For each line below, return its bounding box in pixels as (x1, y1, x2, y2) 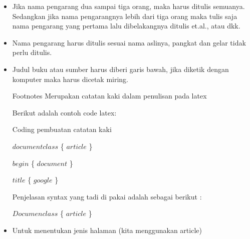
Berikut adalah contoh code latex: (12, 107, 117, 117)
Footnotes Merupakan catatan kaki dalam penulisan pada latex (12, 90, 207, 101)
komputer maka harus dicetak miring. (12, 73, 129, 84)
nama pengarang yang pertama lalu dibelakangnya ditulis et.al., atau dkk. (12, 20, 240, 31)
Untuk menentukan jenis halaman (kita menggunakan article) (12, 224, 202, 235)
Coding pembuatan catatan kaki (12, 124, 112, 134)
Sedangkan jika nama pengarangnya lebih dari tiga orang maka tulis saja (12, 10, 237, 21)
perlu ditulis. (12, 47, 52, 57)
